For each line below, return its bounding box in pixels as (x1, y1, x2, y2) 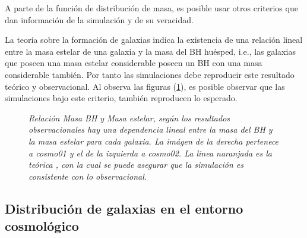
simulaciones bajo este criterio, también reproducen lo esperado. (5, 92, 238, 104)
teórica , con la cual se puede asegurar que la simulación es (29, 158, 244, 171)
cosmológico (5, 217, 79, 235)
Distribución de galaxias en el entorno (5, 199, 243, 217)
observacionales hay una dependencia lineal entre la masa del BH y (29, 123, 273, 136)
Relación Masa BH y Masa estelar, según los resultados (29, 111, 230, 124)
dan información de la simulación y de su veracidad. (5, 13, 194, 26)
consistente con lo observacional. (29, 170, 147, 182)
